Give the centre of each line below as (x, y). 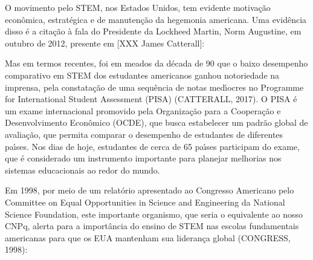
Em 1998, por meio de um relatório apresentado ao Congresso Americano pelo (150, 190)
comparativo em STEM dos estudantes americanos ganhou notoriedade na (142, 75)
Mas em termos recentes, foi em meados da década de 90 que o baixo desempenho (156, 63)
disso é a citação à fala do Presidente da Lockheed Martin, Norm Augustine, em (153, 31)
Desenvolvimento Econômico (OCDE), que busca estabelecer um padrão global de (156, 122)
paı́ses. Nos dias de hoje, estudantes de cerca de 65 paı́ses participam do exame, (152, 146)
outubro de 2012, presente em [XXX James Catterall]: (105, 43)
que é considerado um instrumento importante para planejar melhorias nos (143, 158)
